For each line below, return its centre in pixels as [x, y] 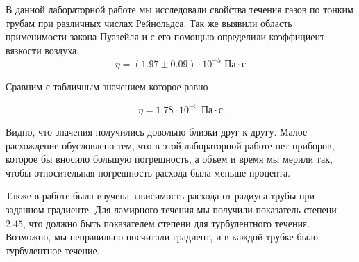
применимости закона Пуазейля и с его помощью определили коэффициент [165, 36]
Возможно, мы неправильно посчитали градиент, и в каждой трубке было [162, 237]
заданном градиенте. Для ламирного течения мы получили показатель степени [171, 209]
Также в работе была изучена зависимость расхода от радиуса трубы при [160, 196]
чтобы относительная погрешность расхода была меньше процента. [148, 172]
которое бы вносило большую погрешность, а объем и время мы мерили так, [169, 159]
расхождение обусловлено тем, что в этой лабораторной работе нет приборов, [170, 145]
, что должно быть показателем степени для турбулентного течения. [166, 223]
